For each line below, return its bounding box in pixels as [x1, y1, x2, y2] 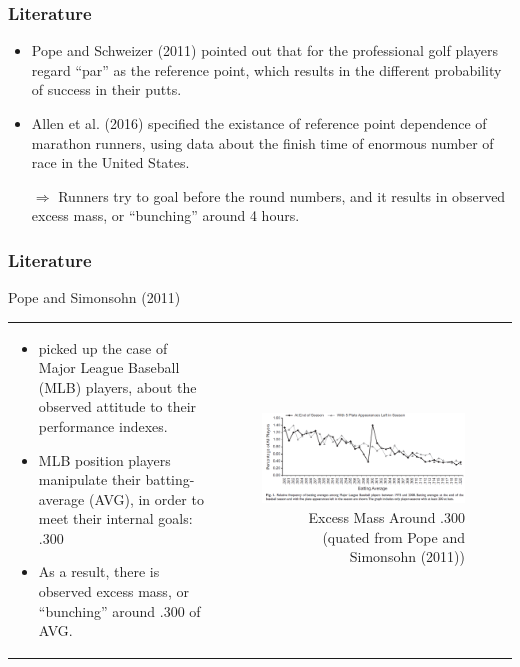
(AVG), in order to [88, 488, 204, 509]
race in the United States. [31, 152, 190, 173]
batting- [145, 469, 195, 490]
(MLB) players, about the [38, 376, 197, 397]
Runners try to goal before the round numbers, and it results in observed [58, 185, 506, 206]
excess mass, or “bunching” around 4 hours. [31, 205, 300, 226]
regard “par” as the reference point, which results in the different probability [31, 59, 502, 80]
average [38, 488, 85, 509]
